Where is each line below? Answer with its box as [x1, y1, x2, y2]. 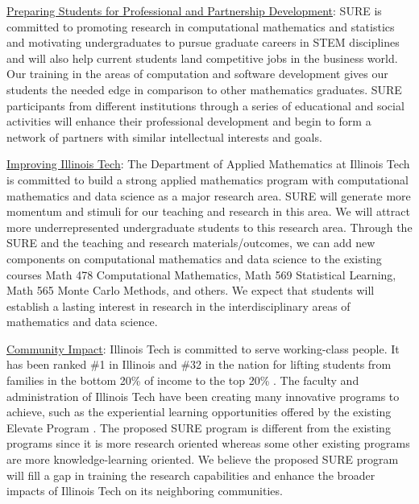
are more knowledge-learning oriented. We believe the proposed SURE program [6, 451, 399, 468]
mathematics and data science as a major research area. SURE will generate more [6, 187, 411, 204]
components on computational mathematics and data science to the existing [6, 250, 382, 266]
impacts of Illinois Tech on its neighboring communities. [6, 482, 283, 499]
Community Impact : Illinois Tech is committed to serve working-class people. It [6, 340, 400, 357]
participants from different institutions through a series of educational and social [6, 97, 404, 114]
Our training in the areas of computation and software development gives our [6, 65, 388, 82]
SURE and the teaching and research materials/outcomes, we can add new [6, 234, 375, 251]
